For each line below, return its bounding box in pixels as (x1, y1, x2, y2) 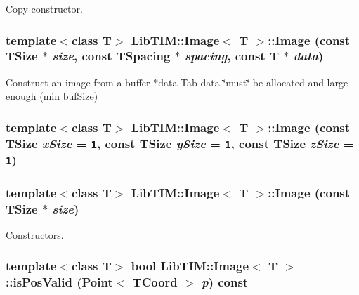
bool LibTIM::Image (131, 257, 249, 275)
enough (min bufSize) (6, 88, 98, 103)
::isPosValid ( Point (6, 273, 113, 291)
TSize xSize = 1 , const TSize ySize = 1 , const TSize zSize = (6, 134, 354, 152)
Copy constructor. (6, 1, 83, 15)
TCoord (132, 273, 178, 291)
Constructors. (6, 227, 64, 242)
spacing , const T (185, 47, 280, 65)
